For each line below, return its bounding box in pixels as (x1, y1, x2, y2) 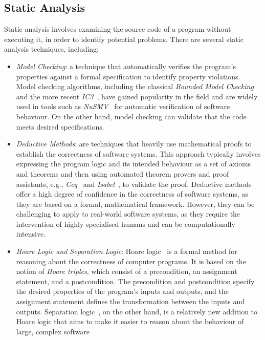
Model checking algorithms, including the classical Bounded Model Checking (16, 81, 254, 92)
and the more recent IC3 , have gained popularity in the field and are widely (16, 91, 258, 101)
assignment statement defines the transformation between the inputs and (16, 296, 245, 307)
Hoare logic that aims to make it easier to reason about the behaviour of (16, 316, 244, 327)
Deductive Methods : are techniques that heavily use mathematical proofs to (16, 138, 252, 149)
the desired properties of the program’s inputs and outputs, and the (16, 286, 229, 296)
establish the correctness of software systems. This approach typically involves (16, 148, 261, 159)
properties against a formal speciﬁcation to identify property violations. (16, 71, 240, 81)
